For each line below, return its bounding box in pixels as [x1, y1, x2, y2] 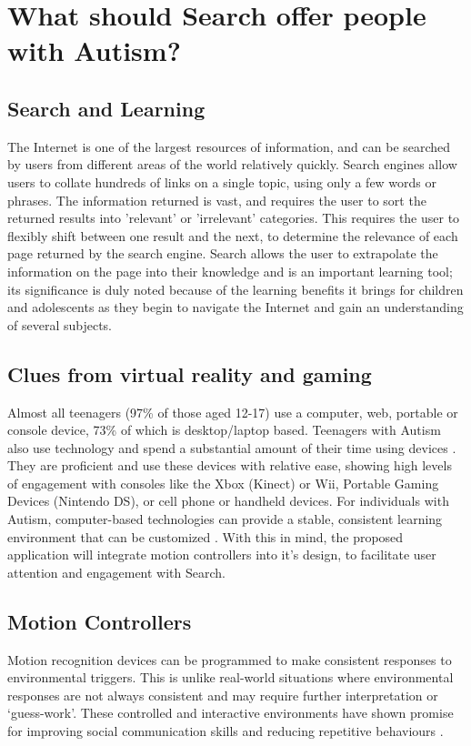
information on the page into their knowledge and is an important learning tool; [7, 261, 453, 280]
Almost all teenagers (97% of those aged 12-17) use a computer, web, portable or [7, 402, 458, 421]
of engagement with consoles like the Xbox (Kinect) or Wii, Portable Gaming [7, 473, 439, 492]
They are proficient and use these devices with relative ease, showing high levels [7, 456, 452, 475]
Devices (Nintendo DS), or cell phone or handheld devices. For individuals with [7, 491, 449, 510]
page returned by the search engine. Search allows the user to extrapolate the [7, 244, 438, 263]
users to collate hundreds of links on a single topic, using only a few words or [7, 172, 437, 191]
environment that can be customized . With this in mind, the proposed [7, 527, 404, 546]
